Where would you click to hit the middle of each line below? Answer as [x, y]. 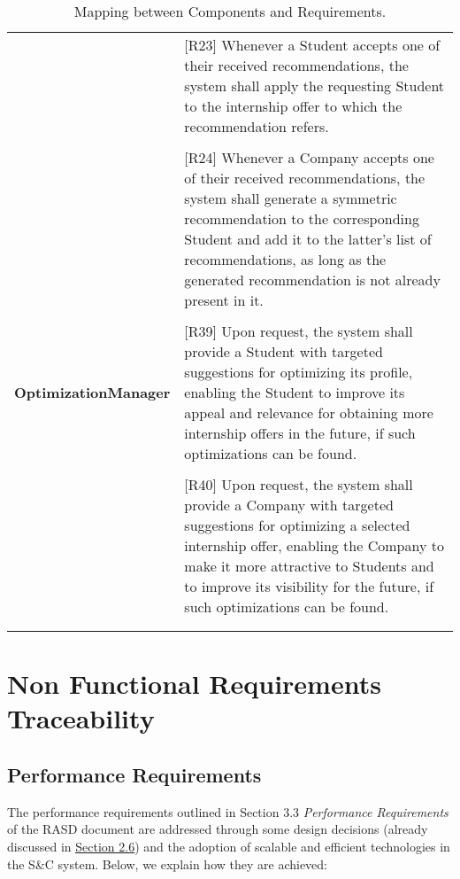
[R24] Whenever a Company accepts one [309, 157]
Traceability [81, 718]
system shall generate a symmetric [291, 198]
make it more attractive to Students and [309, 566]
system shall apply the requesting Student [314, 86]
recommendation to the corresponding [302, 218]
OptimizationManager [92, 392]
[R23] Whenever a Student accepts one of [312, 45]
